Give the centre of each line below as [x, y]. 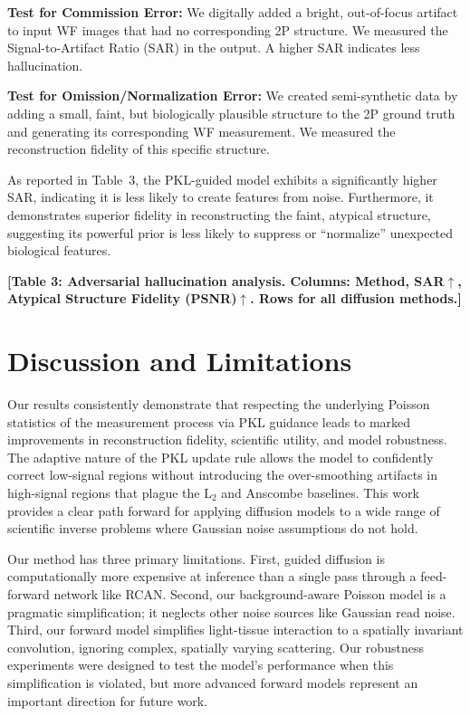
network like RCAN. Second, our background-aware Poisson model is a [250, 593]
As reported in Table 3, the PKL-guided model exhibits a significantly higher [222, 179]
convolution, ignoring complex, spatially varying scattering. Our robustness [216, 647]
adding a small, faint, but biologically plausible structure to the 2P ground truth [231, 113]
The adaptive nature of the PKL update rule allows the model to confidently [221, 457]
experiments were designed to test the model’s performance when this [201, 665]
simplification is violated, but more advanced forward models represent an [213, 682]
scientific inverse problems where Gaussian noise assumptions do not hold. [213, 528]
